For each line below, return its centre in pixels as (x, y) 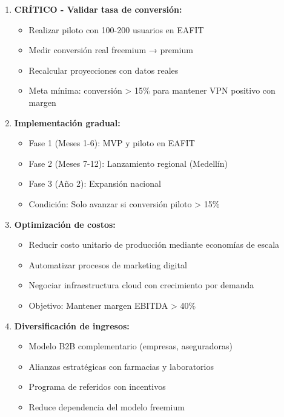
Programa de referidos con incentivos (97, 386)
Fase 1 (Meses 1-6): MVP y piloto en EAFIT (112, 143)
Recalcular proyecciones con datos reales (104, 70)
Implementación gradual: (67, 122)
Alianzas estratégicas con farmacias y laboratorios (121, 366)
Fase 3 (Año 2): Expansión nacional (95, 183)
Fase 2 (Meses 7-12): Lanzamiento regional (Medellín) (128, 163)
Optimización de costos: (65, 224)
